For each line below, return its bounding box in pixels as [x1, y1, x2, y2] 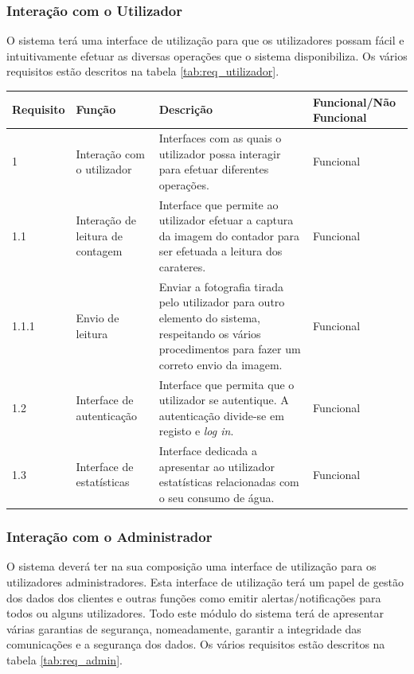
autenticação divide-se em [158, 407, 284, 423]
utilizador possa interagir [158, 145, 281, 162]
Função [76, 101, 116, 118]
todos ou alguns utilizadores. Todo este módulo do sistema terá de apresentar [6, 605, 384, 621]
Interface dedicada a [158, 442, 257, 459]
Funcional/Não [312, 93, 396, 110]
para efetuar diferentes [158, 161, 269, 177]
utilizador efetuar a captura [158, 212, 294, 228]
